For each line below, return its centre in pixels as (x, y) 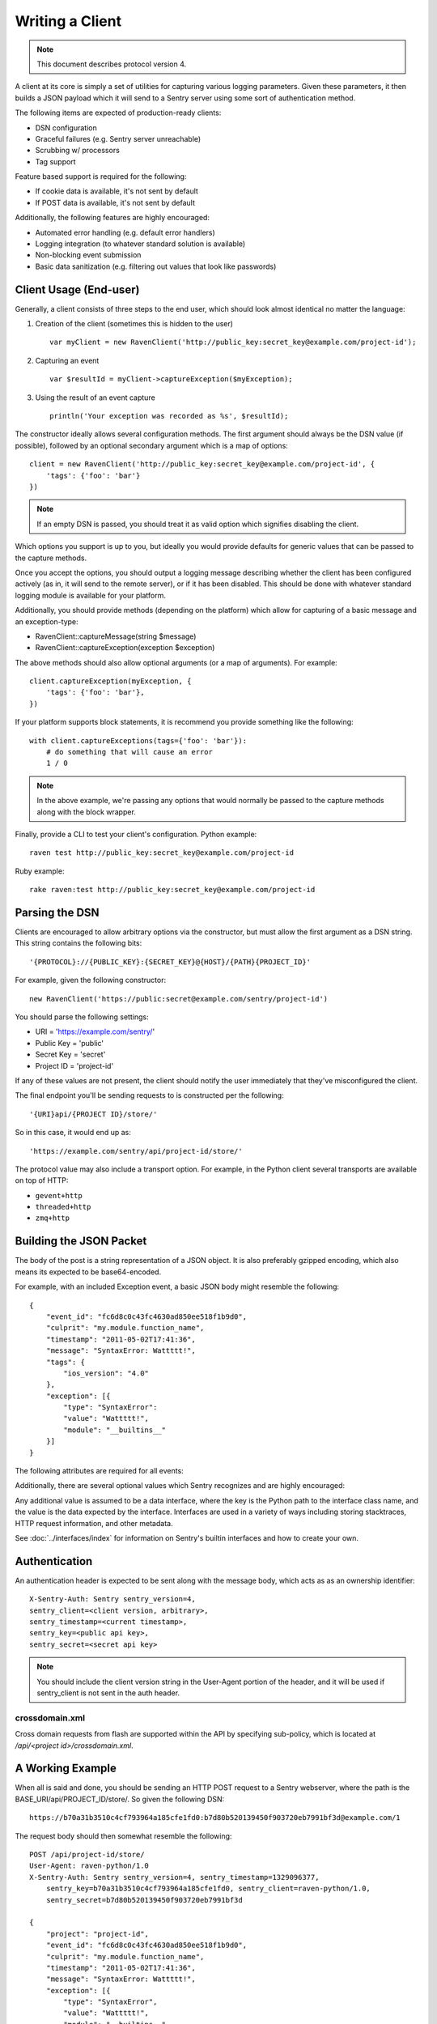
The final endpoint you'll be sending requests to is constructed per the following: (149, 1095)
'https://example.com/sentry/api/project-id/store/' (136, 1151)
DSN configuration (66, 128)
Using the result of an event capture (95, 398)
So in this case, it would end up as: (73, 1133)
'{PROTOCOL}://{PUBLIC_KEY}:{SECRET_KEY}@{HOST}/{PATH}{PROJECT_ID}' (170, 962)
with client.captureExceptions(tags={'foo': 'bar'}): (138, 740)
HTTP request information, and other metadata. (94, 1523)
